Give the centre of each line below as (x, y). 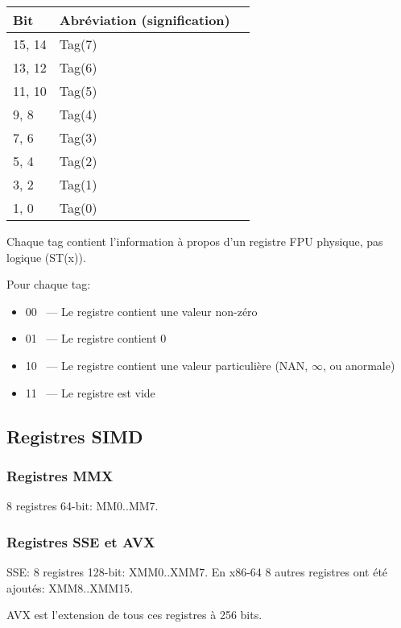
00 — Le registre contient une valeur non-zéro (141, 311)
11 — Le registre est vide (90, 392)
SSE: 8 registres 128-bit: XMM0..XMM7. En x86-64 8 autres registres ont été (197, 571)
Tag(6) (78, 67)
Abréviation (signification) (145, 20)
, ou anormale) (359, 365)
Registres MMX (60, 475)
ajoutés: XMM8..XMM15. (70, 587)
